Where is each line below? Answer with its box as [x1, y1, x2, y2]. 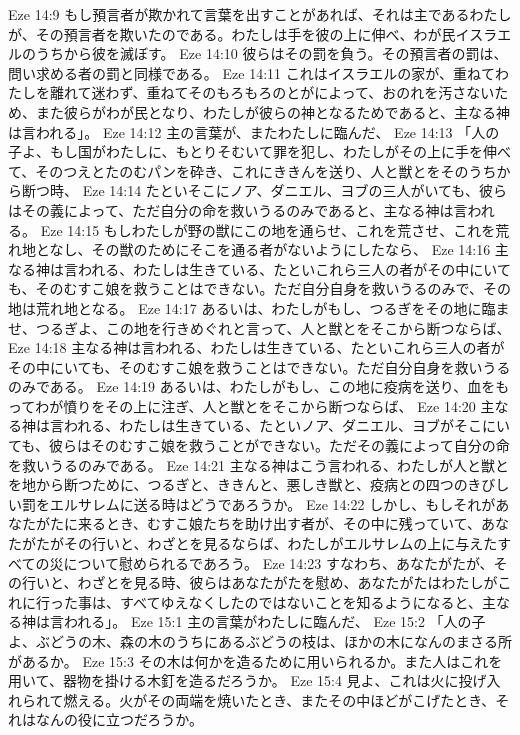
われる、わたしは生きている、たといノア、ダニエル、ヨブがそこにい [63, 415, 510, 436]
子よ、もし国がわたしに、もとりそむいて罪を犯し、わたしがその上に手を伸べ [8, 141, 511, 162]
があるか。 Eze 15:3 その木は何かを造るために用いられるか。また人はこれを [8, 650, 503, 671]
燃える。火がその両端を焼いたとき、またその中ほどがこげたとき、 [63, 689, 496, 710]
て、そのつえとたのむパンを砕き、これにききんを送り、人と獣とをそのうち [8, 160, 497, 181]
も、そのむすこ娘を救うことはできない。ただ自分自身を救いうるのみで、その [8, 278, 512, 299]
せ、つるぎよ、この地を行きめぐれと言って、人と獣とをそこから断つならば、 [8, 317, 511, 338]
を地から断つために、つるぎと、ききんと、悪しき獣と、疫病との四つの [8, 474, 468, 495]
